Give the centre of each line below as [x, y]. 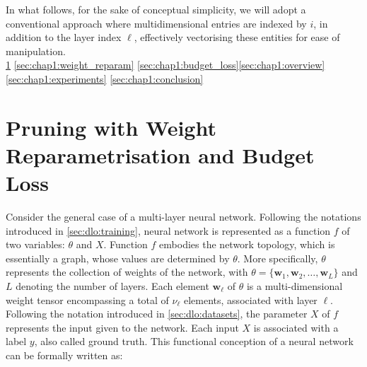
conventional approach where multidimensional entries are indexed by [156, 23]
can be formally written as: [64, 355]
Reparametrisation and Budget [160, 155]
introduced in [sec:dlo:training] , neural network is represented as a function [168, 230]
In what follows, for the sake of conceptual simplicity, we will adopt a [156, 9]
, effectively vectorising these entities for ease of [237, 37]
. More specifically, [278, 258]
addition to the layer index [64, 37]
